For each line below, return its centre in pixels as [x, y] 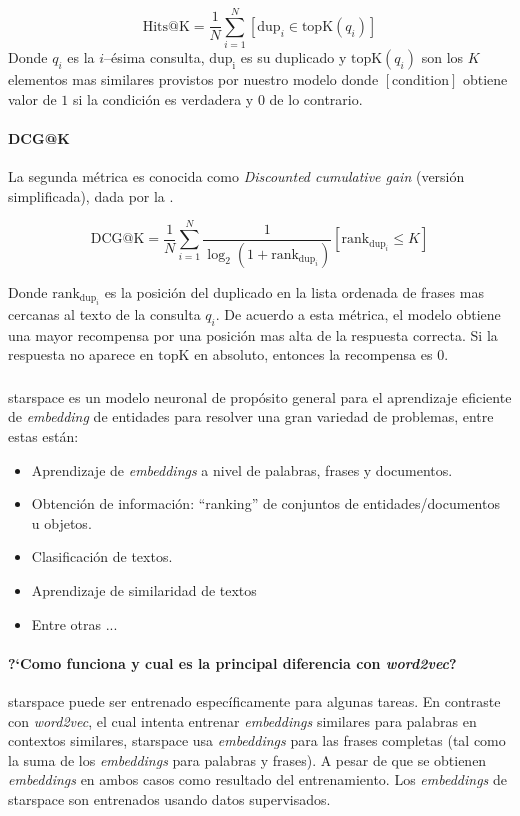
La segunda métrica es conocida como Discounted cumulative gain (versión [236, 176]
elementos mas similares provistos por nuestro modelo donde [193, 79]
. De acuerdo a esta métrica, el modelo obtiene [358, 313]
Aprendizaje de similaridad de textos [144, 590]
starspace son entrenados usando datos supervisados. [169, 798]
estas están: [43, 436]
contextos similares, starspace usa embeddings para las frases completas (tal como [257, 740]
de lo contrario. [316, 98]
